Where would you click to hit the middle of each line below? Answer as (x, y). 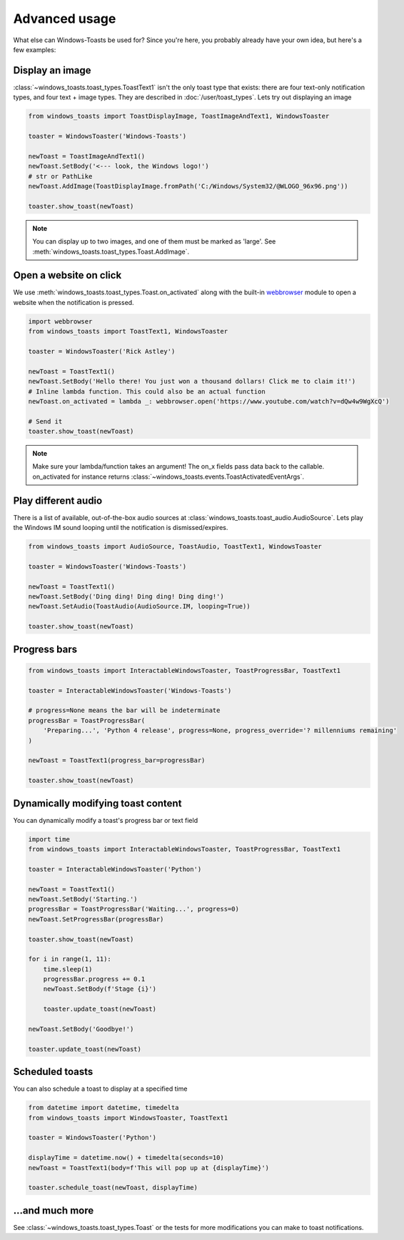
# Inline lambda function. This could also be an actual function (147, 391)
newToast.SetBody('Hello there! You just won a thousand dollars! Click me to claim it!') (192, 381)
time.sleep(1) (68, 969)
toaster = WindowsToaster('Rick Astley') (102, 351)
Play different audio (58, 500)
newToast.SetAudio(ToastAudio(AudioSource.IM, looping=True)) (139, 606)
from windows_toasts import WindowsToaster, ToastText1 (128, 1117)
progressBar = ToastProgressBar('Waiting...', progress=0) (133, 909)
